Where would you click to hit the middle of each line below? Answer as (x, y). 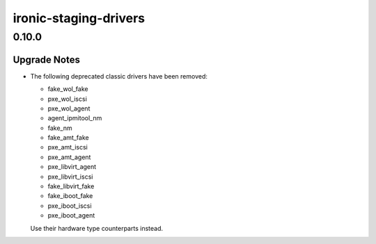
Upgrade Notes (46, 59)
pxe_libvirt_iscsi (70, 177)
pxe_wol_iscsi (67, 99)
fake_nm (60, 128)
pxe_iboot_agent (71, 215)
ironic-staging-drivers (79, 18)
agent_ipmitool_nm (75, 118)
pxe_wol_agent (69, 108)
